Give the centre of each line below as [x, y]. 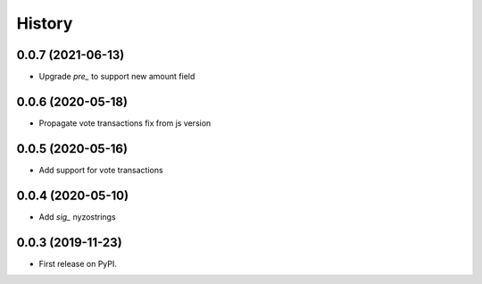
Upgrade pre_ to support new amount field [117, 77]
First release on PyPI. [78, 263]
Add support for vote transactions [101, 170]
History [45, 23]
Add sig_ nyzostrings [77, 217]
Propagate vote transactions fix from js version [125, 123]
